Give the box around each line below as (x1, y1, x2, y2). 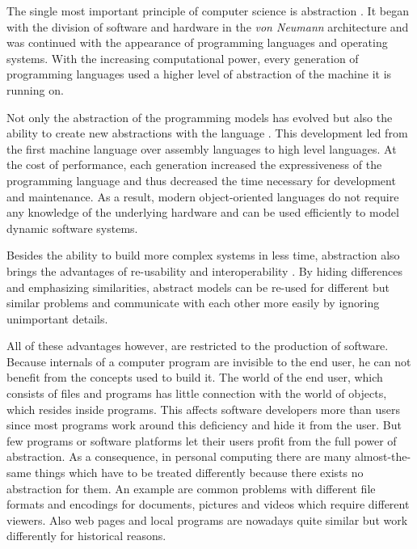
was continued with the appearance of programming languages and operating (6, 34, 388, 51)
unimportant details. (6, 310, 108, 327)
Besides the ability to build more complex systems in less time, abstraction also (6, 247, 400, 264)
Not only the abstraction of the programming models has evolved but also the (6, 108, 393, 125)
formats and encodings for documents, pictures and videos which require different (6, 496, 410, 513)
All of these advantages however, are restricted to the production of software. (6, 337, 389, 354)
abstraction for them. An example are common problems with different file (6, 479, 376, 496)
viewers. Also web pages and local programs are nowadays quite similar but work (6, 511, 408, 528)
